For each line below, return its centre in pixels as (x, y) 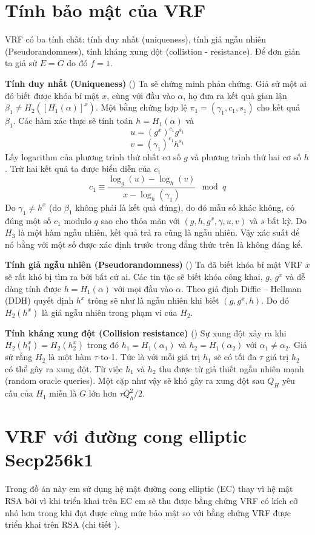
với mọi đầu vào (143, 288)
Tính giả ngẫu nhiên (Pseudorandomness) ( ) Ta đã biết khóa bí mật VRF (154, 264)
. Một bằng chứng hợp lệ (141, 107)
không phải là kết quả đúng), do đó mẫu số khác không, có (185, 207)
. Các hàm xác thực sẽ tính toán (73, 121)
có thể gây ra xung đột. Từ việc (64, 368)
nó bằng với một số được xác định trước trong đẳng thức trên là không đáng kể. (154, 244)
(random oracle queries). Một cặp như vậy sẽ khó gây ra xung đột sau (135, 380)
